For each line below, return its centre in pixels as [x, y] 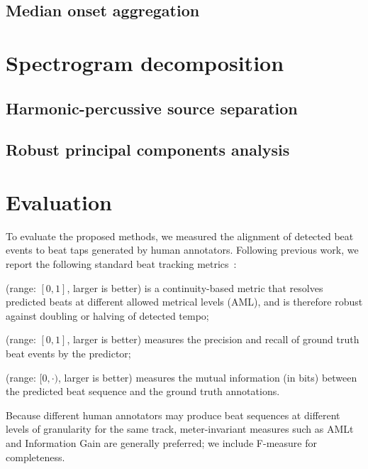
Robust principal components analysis [148, 150]
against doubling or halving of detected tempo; [107, 315]
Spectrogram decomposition [145, 62]
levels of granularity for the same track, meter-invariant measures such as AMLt [180, 429]
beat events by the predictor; [68, 353]
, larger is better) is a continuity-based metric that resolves [195, 287]
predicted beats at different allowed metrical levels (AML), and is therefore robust [184, 302]
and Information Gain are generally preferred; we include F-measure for [161, 442]
